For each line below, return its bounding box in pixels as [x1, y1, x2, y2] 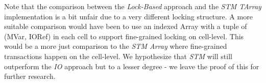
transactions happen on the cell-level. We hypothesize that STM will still [4, 50, 232, 61]
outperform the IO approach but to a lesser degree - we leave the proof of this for [4, 61, 259, 71]
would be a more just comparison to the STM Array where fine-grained [4, 41, 227, 51]
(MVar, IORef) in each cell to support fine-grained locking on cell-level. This [4, 31, 244, 41]
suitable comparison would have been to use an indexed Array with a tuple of [4, 21, 247, 32]
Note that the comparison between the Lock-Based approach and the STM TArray [4, 1, 261, 11]
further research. [4, 71, 56, 81]
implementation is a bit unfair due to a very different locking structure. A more [4, 11, 253, 21]
